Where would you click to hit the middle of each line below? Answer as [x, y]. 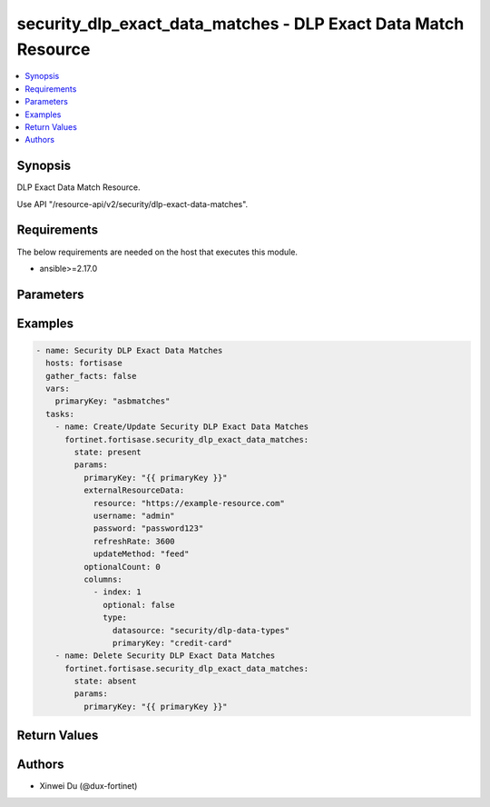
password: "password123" [148, 528]
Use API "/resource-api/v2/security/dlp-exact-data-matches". [132, 204]
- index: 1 [118, 592]
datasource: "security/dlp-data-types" [201, 630]
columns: [103, 579]
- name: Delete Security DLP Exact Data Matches [165, 656]
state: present [108, 453]
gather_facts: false [91, 376]
